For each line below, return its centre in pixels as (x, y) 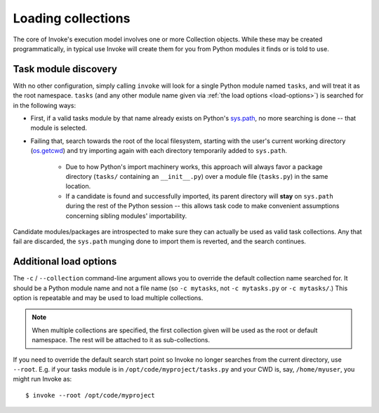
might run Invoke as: (42, 379)
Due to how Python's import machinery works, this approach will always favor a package (194, 167)
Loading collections (72, 18)
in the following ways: (45, 105)
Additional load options (65, 262)
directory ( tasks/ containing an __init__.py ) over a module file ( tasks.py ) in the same (197, 176)
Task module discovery (65, 69)
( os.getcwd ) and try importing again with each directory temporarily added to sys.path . (159, 151)
